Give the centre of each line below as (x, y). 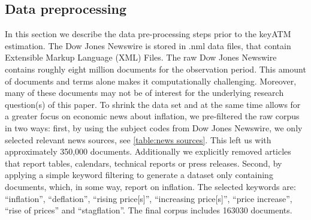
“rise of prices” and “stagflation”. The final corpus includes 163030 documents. (149, 210)
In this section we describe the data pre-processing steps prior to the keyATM (148, 34)
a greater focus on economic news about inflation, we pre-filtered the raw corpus (152, 116)
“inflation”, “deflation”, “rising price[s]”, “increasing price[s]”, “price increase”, (149, 198)
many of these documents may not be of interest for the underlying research (144, 93)
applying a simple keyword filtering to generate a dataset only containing (139, 175)
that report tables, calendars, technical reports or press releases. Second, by (144, 163)
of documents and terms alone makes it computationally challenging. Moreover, (151, 81)
